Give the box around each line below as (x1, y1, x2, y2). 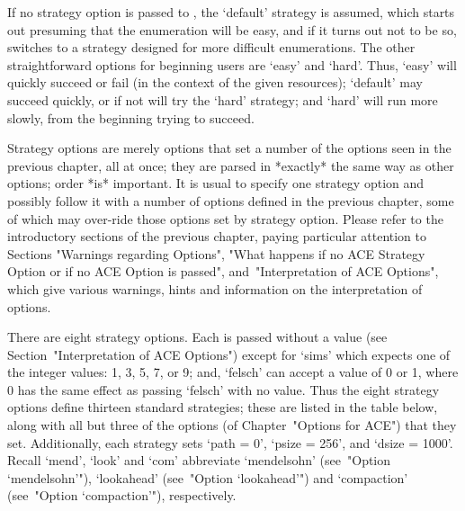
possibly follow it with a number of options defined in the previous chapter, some (7, 191, 454, 210)
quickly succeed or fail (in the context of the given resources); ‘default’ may (7, 73, 423, 92)
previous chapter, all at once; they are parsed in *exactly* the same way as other (7, 156, 454, 175)
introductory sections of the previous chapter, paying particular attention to (7, 227, 427, 246)
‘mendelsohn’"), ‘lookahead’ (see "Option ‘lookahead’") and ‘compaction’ (7, 468, 408, 487)
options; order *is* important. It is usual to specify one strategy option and (7, 174, 425, 193)
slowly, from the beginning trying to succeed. (7, 108, 255, 127)
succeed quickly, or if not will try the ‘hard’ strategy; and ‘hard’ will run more (7, 90, 438, 109)
